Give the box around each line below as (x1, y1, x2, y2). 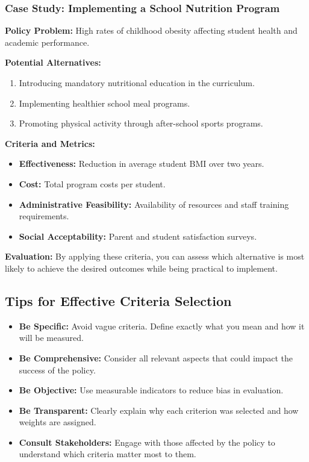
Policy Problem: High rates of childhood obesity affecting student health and (5, 24, 298, 37)
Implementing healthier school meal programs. (19, 96, 190, 109)
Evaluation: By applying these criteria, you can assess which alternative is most (5, 250, 305, 263)
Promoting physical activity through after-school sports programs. (19, 117, 263, 130)
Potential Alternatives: (5, 56, 101, 69)
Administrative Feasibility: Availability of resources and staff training (19, 198, 289, 210)
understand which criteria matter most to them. (19, 448, 196, 460)
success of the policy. (19, 363, 96, 376)
